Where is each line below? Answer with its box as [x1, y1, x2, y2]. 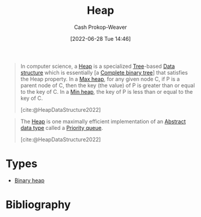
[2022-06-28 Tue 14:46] [70, 35, 131, 42]
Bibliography [5, 198, 71, 212]
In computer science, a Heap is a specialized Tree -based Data [20, 63, 175, 70]
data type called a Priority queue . [20, 124, 104, 131]
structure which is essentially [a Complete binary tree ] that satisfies [20, 69, 188, 76]
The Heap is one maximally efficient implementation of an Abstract [20, 118, 186, 125]
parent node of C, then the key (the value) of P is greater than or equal [20, 82, 195, 89]
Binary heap [14, 177, 45, 184]
